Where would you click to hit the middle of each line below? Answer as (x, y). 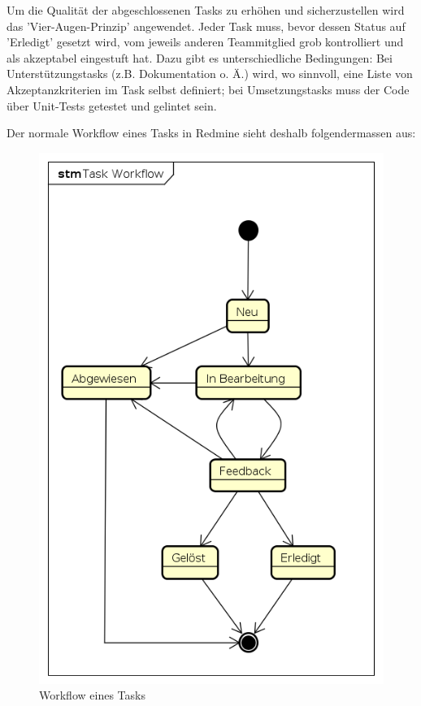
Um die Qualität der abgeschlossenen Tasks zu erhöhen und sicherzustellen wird (206, 10)
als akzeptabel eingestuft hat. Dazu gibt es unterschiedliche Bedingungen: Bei (200, 57)
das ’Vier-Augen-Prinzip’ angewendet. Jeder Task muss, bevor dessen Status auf (206, 26)
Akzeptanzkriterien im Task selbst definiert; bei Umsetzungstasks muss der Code (208, 89)
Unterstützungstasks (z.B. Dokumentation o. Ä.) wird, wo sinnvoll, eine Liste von (210, 74)
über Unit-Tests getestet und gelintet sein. (112, 105)
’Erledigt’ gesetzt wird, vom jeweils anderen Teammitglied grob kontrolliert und (205, 42)
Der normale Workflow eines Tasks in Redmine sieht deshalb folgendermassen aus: (211, 133)
